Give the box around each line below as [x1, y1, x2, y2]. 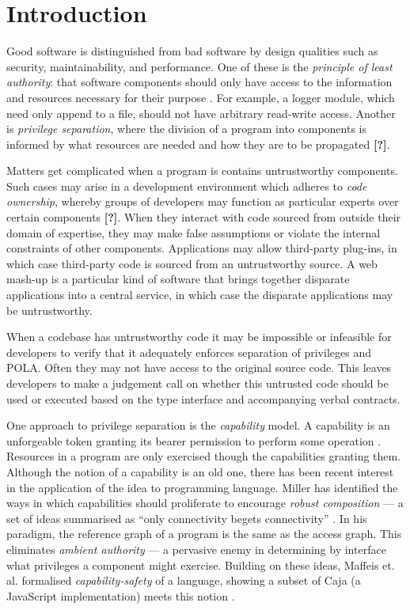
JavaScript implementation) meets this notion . [6, 587, 235, 604]
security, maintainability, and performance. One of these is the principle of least [6, 58, 393, 74]
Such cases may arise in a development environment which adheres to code [6, 177, 367, 194]
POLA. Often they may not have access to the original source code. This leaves [6, 359, 392, 376]
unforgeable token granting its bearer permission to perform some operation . [6, 432, 382, 449]
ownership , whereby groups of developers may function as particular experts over [6, 193, 399, 210]
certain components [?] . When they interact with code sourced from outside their [6, 209, 401, 225]
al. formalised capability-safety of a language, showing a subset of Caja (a [6, 572, 361, 589]
